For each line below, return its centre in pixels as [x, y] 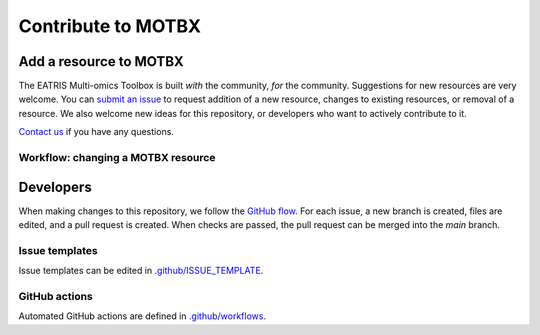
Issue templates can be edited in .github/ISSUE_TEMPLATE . [141, 271]
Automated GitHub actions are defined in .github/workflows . [142, 316]
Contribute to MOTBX [110, 26]
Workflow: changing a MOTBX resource [117, 157]
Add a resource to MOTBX [101, 61]
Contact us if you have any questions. [96, 132]
